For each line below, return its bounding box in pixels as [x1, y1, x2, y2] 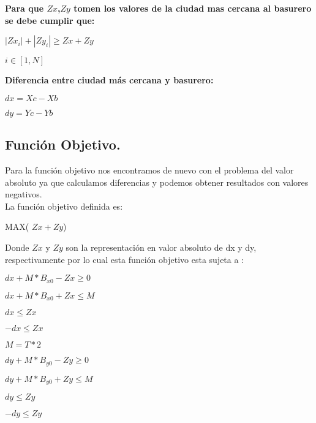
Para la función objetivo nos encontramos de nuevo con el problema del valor [5, 163, 294, 176]
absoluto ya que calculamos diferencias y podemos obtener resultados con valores [5, 175, 309, 188]
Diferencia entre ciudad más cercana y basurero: [5, 74, 214, 86]
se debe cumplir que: [5, 13, 95, 26]
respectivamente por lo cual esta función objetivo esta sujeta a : [5, 253, 244, 265]
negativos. [5, 188, 42, 200]
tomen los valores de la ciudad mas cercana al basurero [73, 2, 312, 14]
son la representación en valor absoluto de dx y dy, [66, 240, 257, 253]
